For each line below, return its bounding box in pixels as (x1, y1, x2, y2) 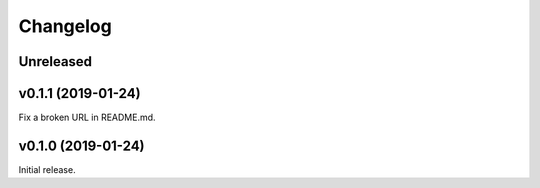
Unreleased (18, 53, 93, 70)
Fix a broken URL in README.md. (18, 111, 156, 124)
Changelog (18, 15, 112, 37)
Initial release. (18, 163, 76, 175)
